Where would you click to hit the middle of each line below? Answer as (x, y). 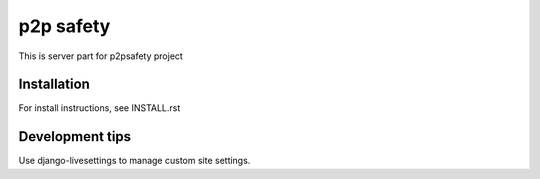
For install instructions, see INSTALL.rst (99, 108)
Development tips (75, 136)
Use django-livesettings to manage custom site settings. (134, 161)
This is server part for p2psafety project (101, 56)
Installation (54, 84)
